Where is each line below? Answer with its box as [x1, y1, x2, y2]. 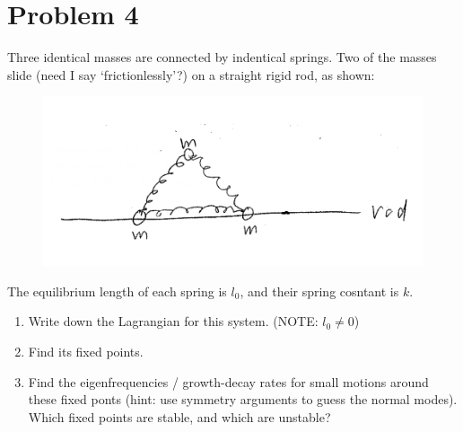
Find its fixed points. [28, 342, 144, 361]
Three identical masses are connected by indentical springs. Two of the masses [7, 48, 437, 66]
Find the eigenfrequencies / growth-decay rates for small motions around [28, 372, 429, 391]
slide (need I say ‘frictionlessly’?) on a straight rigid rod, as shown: [7, 65, 375, 84]
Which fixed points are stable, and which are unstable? [28, 407, 331, 426]
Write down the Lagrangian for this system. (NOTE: [28, 312, 319, 331]
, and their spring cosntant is [240, 281, 399, 300]
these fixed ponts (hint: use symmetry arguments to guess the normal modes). [28, 390, 458, 409]
